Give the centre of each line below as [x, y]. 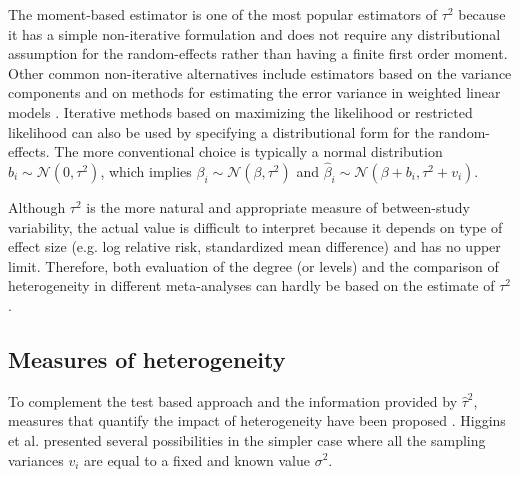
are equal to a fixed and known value [197, 459]
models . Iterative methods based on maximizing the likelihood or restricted [240, 111]
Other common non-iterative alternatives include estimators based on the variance [260, 72]
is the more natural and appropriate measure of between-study [278, 206]
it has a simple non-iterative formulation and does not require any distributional [254, 33]
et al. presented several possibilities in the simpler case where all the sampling [247, 439]
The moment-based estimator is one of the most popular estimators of [223, 14]
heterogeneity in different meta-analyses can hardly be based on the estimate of [251, 285]
